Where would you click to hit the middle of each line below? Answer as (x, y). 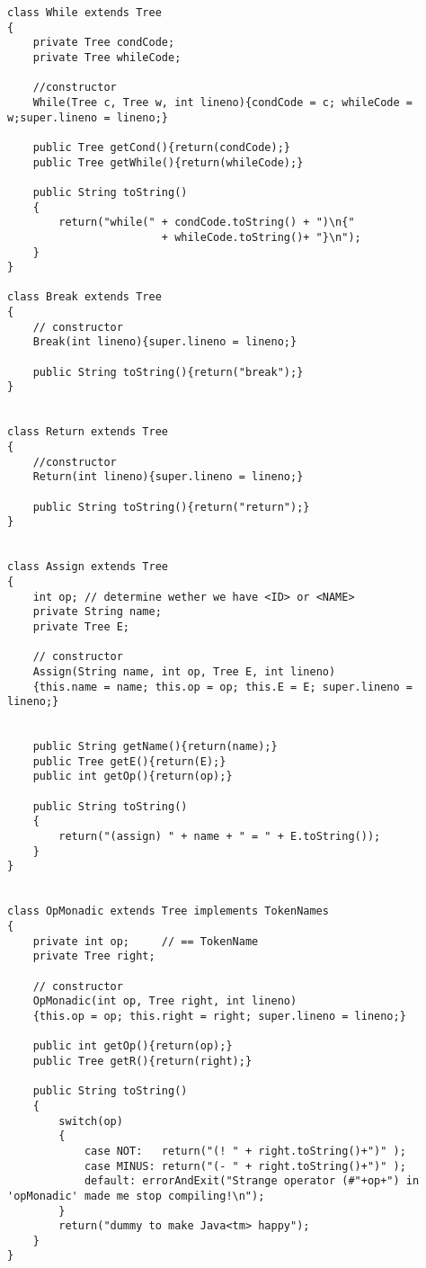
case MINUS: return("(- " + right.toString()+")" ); (245, 1166)
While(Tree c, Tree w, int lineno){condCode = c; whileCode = (223, 102)
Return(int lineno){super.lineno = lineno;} (168, 477)
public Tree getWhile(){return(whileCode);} (168, 162)
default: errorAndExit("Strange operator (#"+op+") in (252, 1181)
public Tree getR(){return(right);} (142, 1061)
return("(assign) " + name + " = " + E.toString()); (220, 837)
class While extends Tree (84, 13)
